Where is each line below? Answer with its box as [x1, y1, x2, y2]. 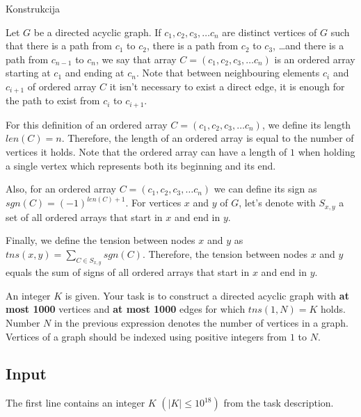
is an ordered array [274, 51, 355, 66]
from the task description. [223, 395, 334, 410]
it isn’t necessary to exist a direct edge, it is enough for [109, 79, 345, 93]
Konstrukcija [6, 1, 60, 15]
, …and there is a [273, 38, 344, 53]
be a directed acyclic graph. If [33, 24, 161, 39]
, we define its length [262, 117, 351, 131]
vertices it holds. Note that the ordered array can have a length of [6, 145, 287, 159]
